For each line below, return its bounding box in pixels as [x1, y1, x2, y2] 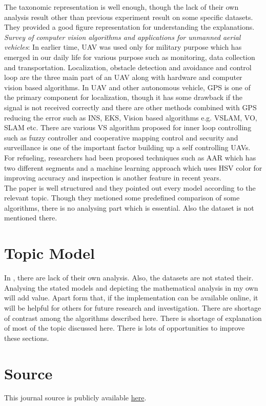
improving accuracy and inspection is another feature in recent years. [4, 172, 221, 183]
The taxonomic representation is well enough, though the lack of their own [4, 2, 239, 12]
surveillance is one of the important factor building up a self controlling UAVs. [4, 142, 251, 153]
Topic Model [4, 242, 95, 263]
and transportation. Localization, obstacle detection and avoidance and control [4, 62, 252, 72]
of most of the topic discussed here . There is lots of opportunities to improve [4, 322, 245, 333]
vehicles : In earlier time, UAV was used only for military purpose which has [4, 42, 242, 52]
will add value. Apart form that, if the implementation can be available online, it [4, 292, 258, 303]
